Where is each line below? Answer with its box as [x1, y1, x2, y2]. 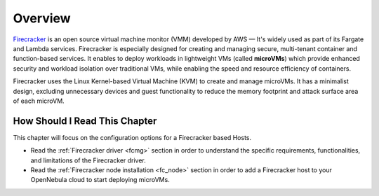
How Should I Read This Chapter [13, 115, 157, 127]
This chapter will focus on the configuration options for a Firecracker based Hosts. [13, 133, 252, 141]
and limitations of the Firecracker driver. [30, 156, 147, 164]
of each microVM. [13, 97, 65, 105]
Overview [13, 10, 71, 26]
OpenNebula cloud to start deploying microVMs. [30, 176, 170, 184]
